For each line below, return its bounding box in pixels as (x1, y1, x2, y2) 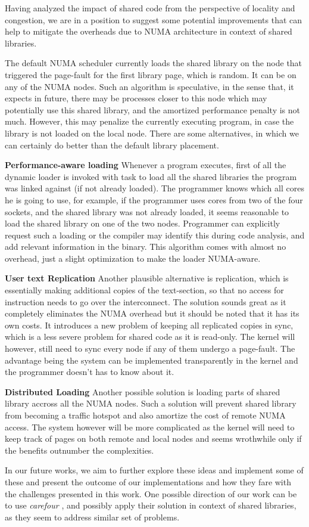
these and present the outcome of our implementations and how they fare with (5, 475, 291, 488)
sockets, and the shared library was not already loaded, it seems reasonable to (5, 205, 289, 218)
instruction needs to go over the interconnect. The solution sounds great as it (5, 295, 286, 308)
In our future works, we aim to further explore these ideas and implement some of (5, 464, 304, 476)
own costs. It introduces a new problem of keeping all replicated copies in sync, (5, 318, 294, 331)
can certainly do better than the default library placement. (5, 138, 219, 151)
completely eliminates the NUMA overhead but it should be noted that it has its (5, 307, 299, 320)
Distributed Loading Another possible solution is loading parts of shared (5, 385, 280, 398)
